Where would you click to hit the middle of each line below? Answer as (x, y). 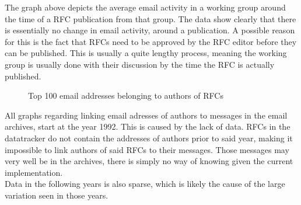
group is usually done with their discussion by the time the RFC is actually (140, 64)
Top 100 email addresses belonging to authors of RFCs (126, 95)
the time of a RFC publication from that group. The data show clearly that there (150, 18)
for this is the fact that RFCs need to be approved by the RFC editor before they (151, 41)
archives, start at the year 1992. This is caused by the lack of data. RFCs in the (148, 126)
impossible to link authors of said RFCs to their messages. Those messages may (147, 149)
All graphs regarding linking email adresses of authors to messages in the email (146, 115)
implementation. (34, 172)
